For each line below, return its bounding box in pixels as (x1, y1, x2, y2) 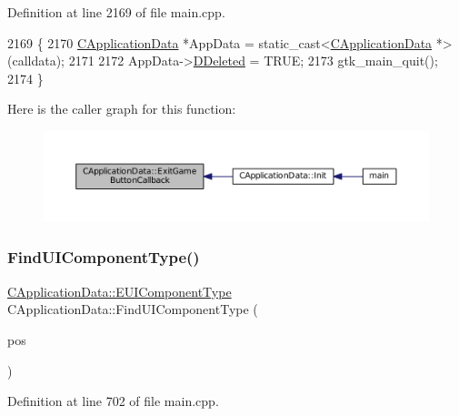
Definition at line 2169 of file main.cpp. (7, 3, 225, 21)
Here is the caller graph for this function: (7, 99, 236, 118)
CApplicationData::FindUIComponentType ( (7, 299, 258, 319)
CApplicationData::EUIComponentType (7, 281, 232, 300)
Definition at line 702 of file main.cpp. (7, 391, 219, 411)
